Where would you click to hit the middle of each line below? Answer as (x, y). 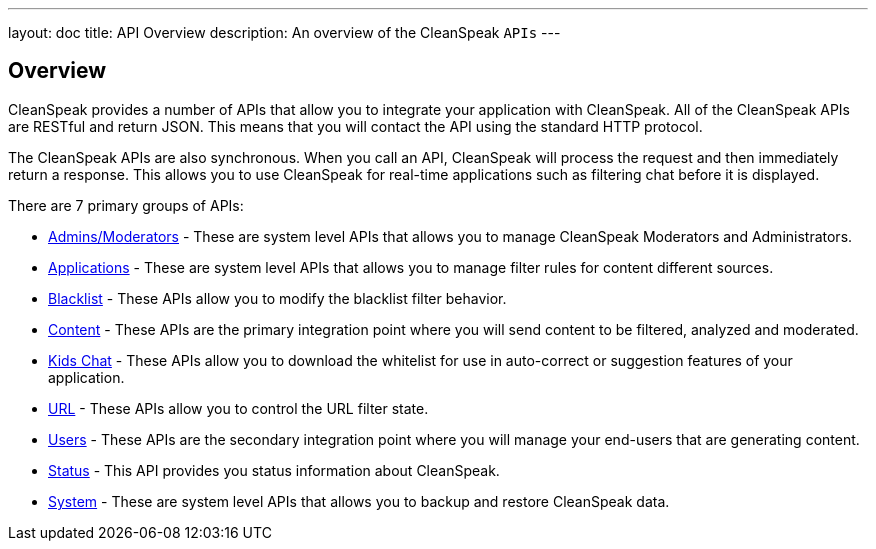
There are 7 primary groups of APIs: (126, 205)
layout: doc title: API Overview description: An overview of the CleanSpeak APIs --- (284, 32)
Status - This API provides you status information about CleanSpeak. (274, 470)
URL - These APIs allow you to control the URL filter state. (238, 408)
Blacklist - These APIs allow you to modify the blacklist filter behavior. (277, 298)
